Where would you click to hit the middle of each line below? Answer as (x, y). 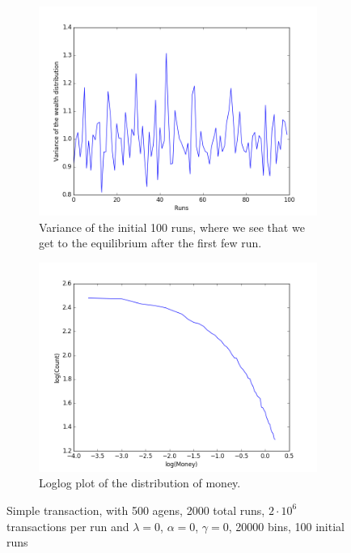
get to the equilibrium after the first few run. (150, 243)
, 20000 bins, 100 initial (286, 526)
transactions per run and (68, 526)
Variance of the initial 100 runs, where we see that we (172, 227)
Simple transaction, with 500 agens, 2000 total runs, (136, 510)
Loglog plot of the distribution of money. (140, 483)
